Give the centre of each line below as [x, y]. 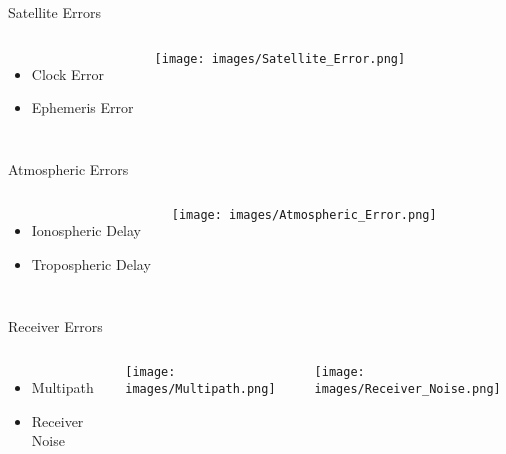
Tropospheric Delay [91, 263]
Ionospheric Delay [86, 230]
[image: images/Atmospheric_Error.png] [304, 215]
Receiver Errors [55, 325]
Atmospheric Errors [68, 168]
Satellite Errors [54, 12]
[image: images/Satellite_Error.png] [280, 58]
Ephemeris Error [82, 107]
